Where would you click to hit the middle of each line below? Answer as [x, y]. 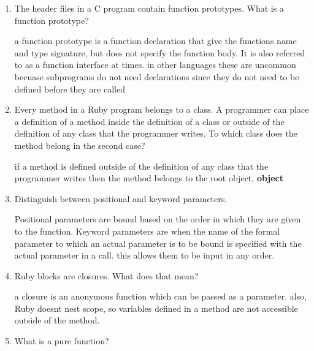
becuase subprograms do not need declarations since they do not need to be [157, 76]
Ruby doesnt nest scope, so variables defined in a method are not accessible [156, 308]
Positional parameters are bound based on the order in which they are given [158, 219]
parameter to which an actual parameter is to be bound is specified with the [158, 243]
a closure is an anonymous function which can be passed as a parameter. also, [161, 296]
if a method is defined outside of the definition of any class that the [141, 166]
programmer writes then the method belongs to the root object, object [149, 178]
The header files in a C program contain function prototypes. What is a [149, 8]
